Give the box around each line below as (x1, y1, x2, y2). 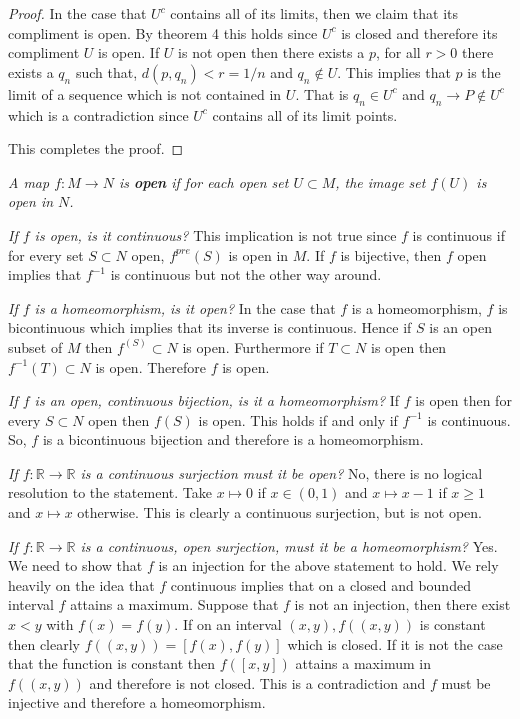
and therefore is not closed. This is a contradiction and (89, 672, 426, 693)
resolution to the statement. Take (8, 482, 212, 503)
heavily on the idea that (8, 574, 155, 595)
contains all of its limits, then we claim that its (170, 3, 459, 23)
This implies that (345, 61, 451, 82)
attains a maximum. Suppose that (70, 594, 279, 615)
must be (441, 672, 491, 693)
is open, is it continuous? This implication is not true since (34, 224, 397, 245)
